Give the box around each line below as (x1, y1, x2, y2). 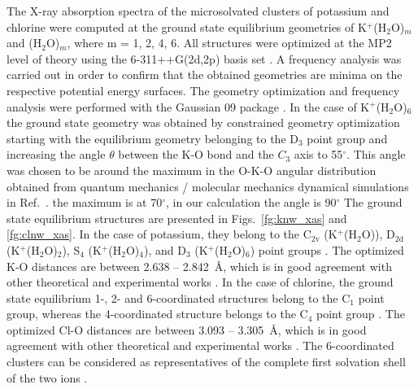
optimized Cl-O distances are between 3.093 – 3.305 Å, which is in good (7, 321, 367, 338)
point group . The (316, 305, 405, 322)
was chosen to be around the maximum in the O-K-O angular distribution (7, 161, 377, 178)
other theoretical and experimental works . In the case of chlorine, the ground (7, 273, 394, 291)
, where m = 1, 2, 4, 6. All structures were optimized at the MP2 (67, 34, 392, 51)
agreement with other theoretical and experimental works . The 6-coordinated (7, 337, 394, 354)
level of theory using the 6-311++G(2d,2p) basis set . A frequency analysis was (7, 50, 402, 67)
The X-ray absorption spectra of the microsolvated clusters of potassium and (7, 2, 390, 19)
